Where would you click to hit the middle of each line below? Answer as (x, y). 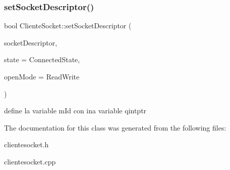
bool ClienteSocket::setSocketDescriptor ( (68, 26)
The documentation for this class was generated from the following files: (115, 127)
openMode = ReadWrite (42, 76)
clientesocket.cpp (30, 161)
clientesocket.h (26, 144)
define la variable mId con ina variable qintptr (75, 111)
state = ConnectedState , (42, 59)
